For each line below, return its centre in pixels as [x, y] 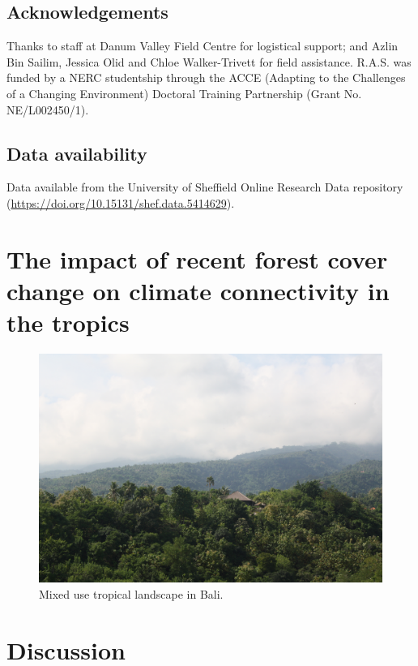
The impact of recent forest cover [197, 258]
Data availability [77, 153]
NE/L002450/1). [48, 109]
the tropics [68, 322]
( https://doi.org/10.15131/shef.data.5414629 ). [121, 202]
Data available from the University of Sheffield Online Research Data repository [205, 187]
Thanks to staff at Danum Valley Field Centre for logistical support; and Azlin [203, 46]
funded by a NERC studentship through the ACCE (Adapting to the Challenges [206, 77]
